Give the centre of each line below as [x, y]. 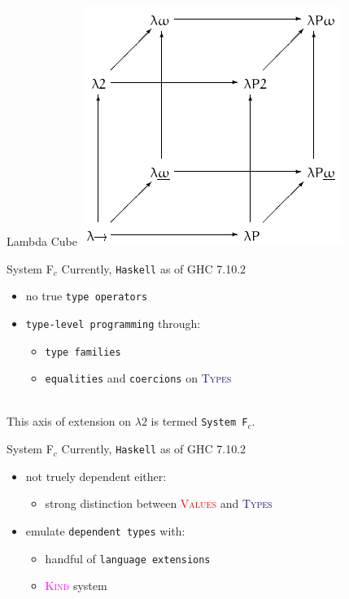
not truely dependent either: [96, 476]
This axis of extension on [69, 421]
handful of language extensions [128, 558]
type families [83, 352]
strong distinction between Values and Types [159, 503]
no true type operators [87, 296]
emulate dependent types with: [105, 530]
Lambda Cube [42, 241]
